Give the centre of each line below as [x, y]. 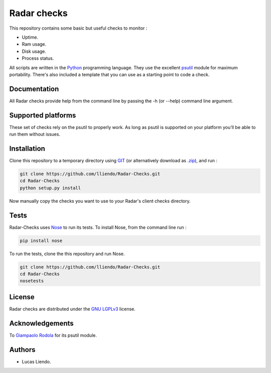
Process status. [38, 58]
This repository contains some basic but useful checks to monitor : [78, 28]
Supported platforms [43, 115]
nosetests [32, 281]
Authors [22, 350]
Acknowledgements [41, 323]
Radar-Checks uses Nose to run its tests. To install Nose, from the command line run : [98, 227]
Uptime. [30, 37]
